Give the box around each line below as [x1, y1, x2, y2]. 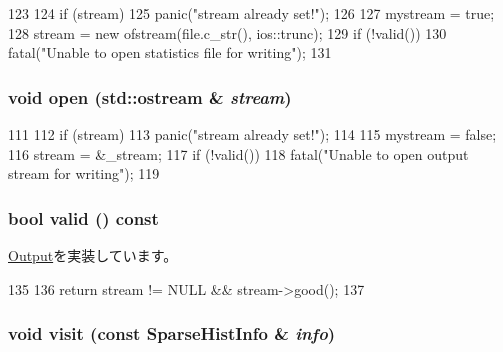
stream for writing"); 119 [8, 163, 160, 184]
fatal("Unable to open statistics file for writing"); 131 [8, 42, 332, 63]
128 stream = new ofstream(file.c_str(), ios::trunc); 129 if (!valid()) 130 [8, 22, 447, 43]
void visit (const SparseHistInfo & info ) [8, 321, 336, 346]
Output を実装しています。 [8, 245, 178, 265]
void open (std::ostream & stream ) [8, 84, 292, 109]
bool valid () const [8, 205, 159, 230]
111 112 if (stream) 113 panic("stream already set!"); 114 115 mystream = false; [8, 124, 497, 144]
